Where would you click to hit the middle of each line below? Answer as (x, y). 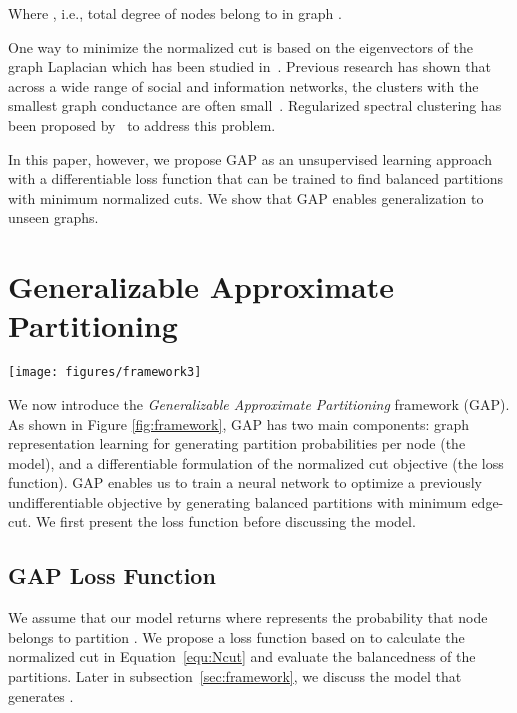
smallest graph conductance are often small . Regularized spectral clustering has (255, 105)
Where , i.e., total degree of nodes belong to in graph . (175, 13)
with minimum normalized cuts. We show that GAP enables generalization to (246, 197)
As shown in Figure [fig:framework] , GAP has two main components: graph (239, 423)
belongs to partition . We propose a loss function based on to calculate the (236, 636)
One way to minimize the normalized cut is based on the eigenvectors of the (240, 46)
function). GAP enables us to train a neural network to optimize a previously (245, 482)
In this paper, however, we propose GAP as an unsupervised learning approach (250, 158)
